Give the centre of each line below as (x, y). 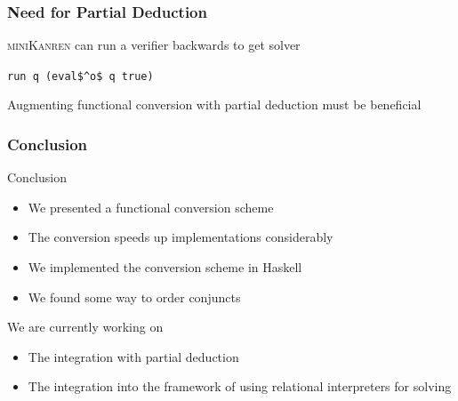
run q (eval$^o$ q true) (80, 76)
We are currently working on (85, 327)
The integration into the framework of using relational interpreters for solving (240, 386)
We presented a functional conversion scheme (151, 207)
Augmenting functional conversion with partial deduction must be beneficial (214, 104)
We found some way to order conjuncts (134, 297)
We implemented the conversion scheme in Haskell (165, 267)
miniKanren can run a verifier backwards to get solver (154, 45)
